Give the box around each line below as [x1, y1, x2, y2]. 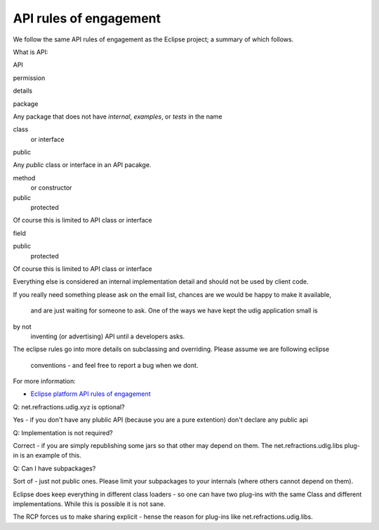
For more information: [13, 377, 77, 385]
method [13, 173, 36, 182]
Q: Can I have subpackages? [13, 464, 96, 472]
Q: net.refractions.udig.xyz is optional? [13, 402, 126, 411]
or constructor [30, 183, 72, 192]
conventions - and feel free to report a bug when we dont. [30, 361, 199, 369]
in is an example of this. [13, 451, 82, 460]
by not [13, 322, 32, 331]
